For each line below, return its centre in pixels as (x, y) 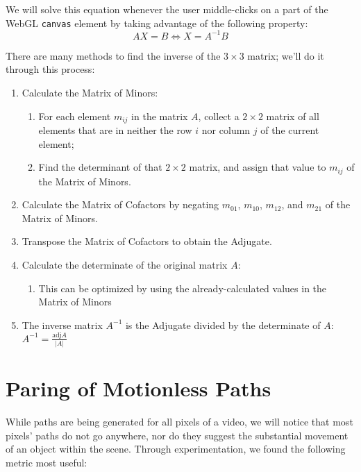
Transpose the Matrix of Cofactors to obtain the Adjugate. (147, 241)
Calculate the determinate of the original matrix (125, 264)
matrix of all (293, 116)
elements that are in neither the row (115, 129)
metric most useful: (47, 462)
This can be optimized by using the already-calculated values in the (183, 288)
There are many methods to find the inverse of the (113, 55)
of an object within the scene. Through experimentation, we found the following (176, 449)
